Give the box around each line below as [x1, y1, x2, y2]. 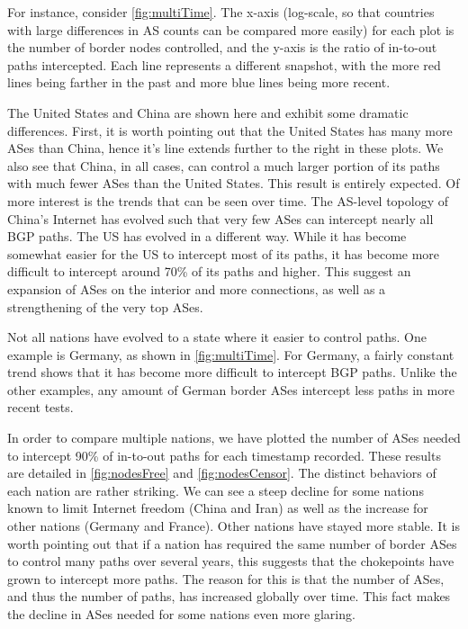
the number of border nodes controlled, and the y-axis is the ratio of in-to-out [7, 38, 437, 57]
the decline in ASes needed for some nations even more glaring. [7, 605, 355, 623]
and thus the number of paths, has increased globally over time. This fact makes [7, 587, 451, 606]
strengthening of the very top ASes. [7, 297, 203, 316]
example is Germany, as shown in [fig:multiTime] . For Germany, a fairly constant [7, 345, 454, 364]
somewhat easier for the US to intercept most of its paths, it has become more [7, 244, 440, 263]
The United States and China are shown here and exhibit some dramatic [7, 103, 409, 121]
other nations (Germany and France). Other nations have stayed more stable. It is [7, 517, 460, 535]
